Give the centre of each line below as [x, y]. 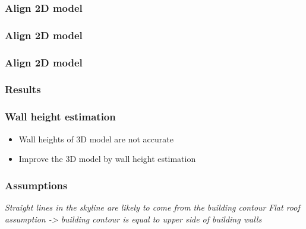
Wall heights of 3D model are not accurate [96, 139]
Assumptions [36, 185]
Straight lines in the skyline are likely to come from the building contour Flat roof [152, 207]
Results [23, 89]
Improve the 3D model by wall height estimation [107, 159]
